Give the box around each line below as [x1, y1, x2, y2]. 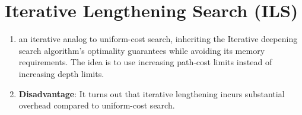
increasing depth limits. [18, 67, 104, 79]
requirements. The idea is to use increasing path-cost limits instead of [18, 56, 272, 68]
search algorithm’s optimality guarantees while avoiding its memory [18, 44, 265, 56]
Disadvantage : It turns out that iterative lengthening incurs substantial [18, 87, 285, 100]
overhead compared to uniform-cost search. [18, 99, 175, 111]
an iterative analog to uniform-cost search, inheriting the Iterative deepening [18, 33, 298, 45]
